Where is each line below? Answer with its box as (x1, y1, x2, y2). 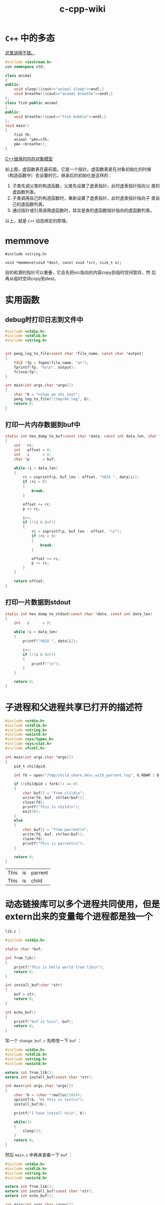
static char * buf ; (5, 947, 43, 952)
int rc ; (14, 443, 34, 448)
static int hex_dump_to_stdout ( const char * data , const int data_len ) (5, 611, 153, 616)
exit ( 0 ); (23, 809, 41, 814)
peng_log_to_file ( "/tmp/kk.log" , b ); (14, 397, 91, 402)
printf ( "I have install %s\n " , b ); (14, 1111, 87, 1116)
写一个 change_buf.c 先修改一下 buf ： (5, 1038, 82, 1044)
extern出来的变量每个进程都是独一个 (5, 911, 153, 922)
